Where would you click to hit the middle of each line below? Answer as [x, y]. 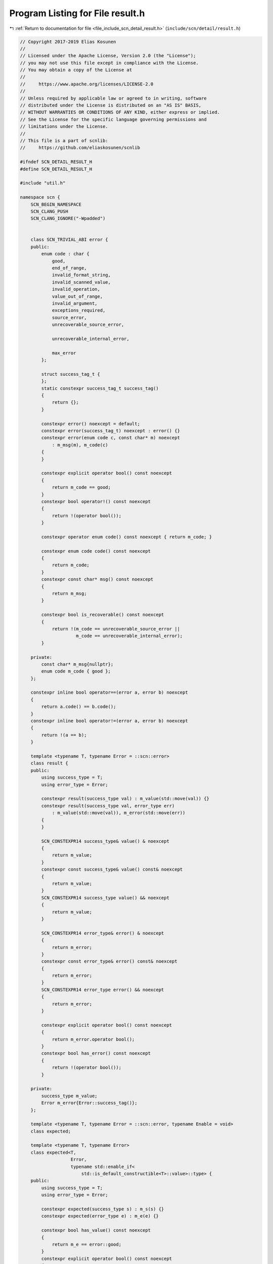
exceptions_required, [79, 310]
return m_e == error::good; [86, 1244]
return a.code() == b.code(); [79, 707]
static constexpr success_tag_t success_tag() [100, 388]
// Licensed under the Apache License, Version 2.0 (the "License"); [108, 56]
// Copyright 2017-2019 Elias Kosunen [68, 41]
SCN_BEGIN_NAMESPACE [56, 204]
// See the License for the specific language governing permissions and [113, 119]
